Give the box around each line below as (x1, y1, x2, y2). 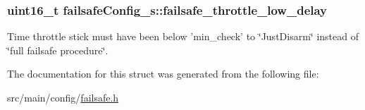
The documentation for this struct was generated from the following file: (7, 66, 319, 81)
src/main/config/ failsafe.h (7, 90, 119, 104)
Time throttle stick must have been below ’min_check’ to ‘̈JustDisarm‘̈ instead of (7, 29, 359, 44)
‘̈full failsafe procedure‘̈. (7, 42, 109, 57)
